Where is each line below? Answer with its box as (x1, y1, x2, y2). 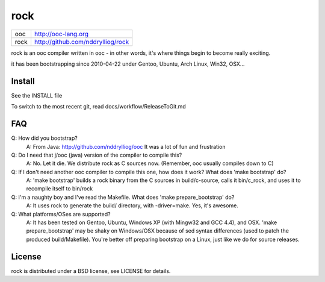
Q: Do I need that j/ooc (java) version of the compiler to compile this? (11, 151, 182, 158)
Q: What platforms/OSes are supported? (11, 210, 111, 218)
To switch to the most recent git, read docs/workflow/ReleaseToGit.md (11, 103, 186, 110)
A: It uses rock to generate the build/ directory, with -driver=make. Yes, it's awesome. (26, 202, 239, 209)
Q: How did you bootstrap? (11, 134, 78, 142)
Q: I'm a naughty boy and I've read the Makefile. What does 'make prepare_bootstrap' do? (11, 193, 235, 201)
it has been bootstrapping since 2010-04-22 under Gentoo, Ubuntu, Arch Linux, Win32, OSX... (11, 60, 245, 67)
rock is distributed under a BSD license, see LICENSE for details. (11, 267, 171, 274)
